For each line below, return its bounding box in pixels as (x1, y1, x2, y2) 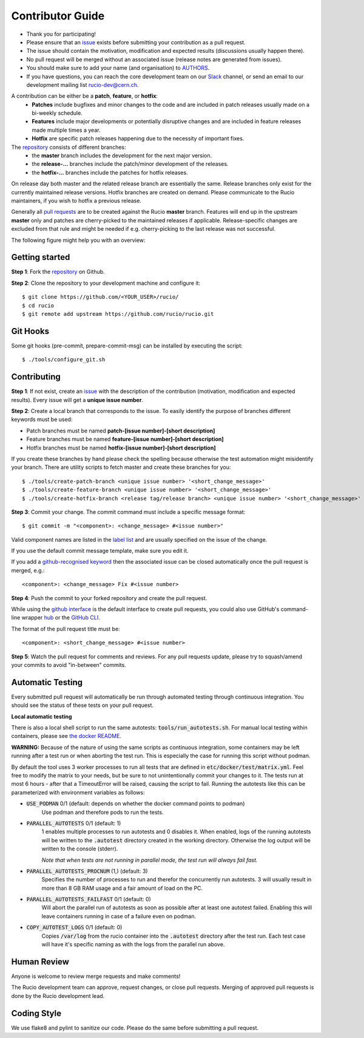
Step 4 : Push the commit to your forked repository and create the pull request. (11, 594, 207, 601)
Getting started (11, 252, 70, 262)
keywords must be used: (11, 416, 73, 423)
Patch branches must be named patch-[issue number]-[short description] (26, 427, 215, 434)
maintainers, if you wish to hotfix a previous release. (11, 197, 142, 204)
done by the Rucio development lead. (11, 992, 105, 999)
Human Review (11, 957, 70, 967)
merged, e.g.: (11, 567, 45, 574)
